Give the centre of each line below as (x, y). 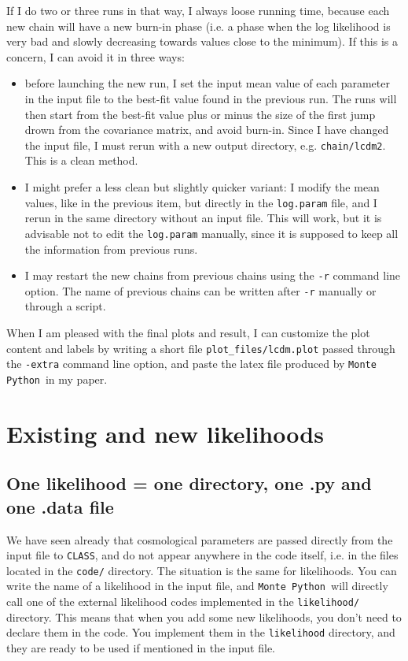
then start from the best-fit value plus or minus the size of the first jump (200, 114)
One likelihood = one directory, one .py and (189, 483)
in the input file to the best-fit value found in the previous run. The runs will (211, 98)
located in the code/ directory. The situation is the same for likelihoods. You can (202, 570)
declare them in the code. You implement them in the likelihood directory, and (201, 632)
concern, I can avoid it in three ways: (96, 56)
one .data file (60, 506)
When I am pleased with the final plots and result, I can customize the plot (188, 332)
